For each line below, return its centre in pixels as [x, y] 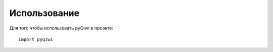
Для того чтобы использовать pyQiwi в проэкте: [61, 28]
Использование [44, 13]
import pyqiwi [36, 39]
